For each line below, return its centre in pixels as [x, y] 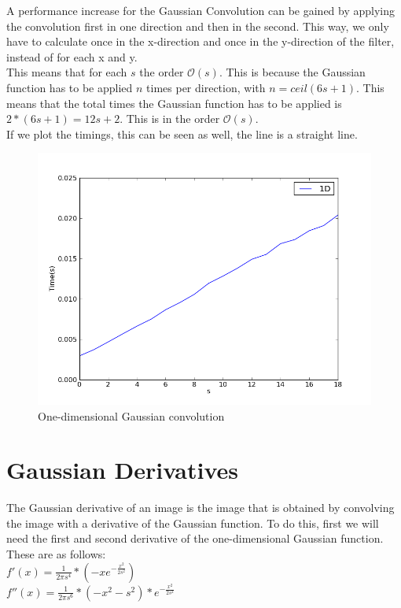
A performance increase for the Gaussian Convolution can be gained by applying [201, 10]
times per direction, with [206, 87]
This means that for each [67, 72]
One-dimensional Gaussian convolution [131, 415]
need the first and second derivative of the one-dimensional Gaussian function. [195, 538]
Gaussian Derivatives [123, 470]
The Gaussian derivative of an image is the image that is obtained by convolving [200, 508]
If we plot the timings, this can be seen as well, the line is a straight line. [182, 133]
